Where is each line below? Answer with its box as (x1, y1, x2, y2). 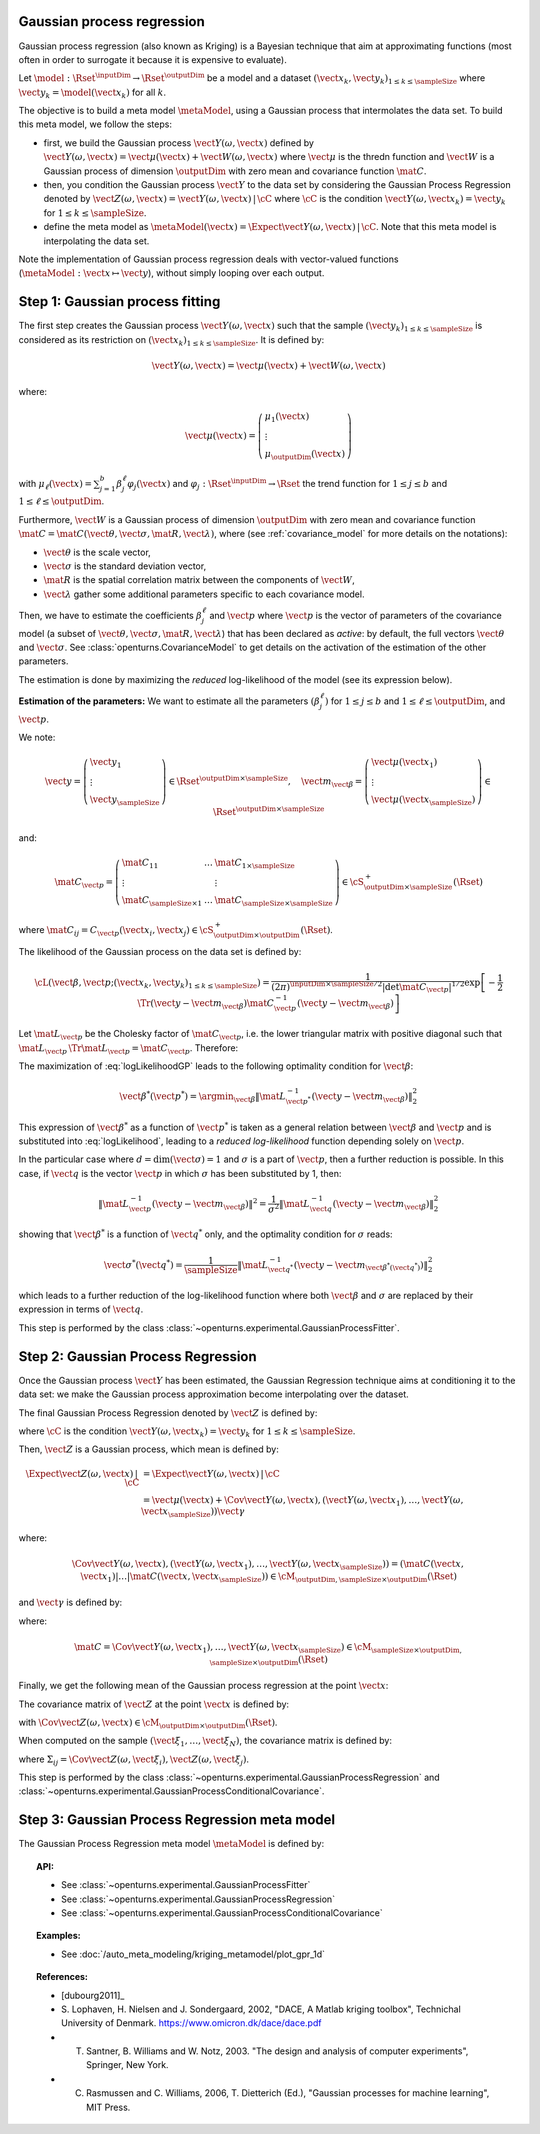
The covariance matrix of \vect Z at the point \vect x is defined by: (18, 1698, 290, 1710)
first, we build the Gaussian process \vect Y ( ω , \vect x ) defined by (43, 136, 315, 149)
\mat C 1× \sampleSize (214, 857, 295, 871)
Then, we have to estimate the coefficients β (18, 609, 202, 621)
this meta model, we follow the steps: (18, 118, 172, 130)
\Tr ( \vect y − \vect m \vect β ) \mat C (136, 997, 275, 1011)
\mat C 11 (121, 857, 159, 871)
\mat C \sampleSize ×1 (121, 895, 203, 909)
